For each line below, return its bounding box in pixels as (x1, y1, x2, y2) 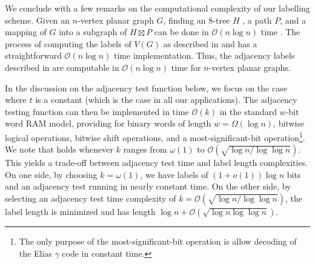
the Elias (19, 246, 52, 259)
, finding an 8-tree (163, 13, 230, 26)
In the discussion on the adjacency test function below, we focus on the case (5, 81, 287, 94)
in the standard (219, 105, 277, 117)
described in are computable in (5, 61, 119, 73)
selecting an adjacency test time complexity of (5, 191, 176, 204)
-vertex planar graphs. (208, 61, 291, 73)
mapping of (5, 25, 47, 38)
